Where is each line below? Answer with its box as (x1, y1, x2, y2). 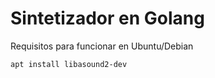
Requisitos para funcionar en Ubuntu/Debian (10, 40, 194, 52)
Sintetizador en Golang (10, 7, 205, 30)
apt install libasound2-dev (10, 59, 128, 69)
